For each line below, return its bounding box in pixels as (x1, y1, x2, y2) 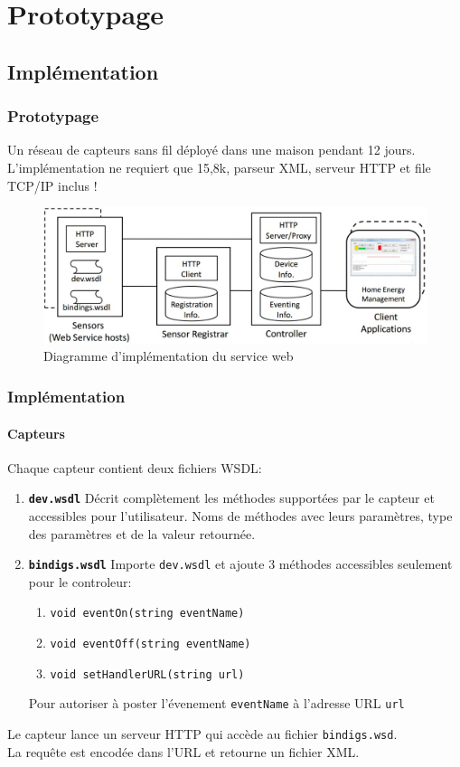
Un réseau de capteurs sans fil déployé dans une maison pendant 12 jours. (7, 140, 416, 159)
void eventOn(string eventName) (50, 607, 245, 620)
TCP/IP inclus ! (7, 175, 98, 194)
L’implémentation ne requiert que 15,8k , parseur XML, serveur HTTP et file (7, 157, 431, 176)
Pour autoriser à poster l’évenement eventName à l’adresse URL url (28, 694, 405, 713)
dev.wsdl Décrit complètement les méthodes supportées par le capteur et (28, 488, 435, 507)
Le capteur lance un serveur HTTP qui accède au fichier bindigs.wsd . (7, 724, 398, 743)
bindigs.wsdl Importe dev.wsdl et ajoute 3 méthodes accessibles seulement (28, 554, 453, 573)
